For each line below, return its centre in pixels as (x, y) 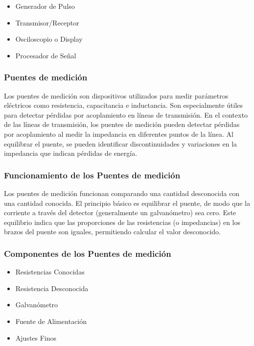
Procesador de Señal (46, 55)
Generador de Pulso (45, 6)
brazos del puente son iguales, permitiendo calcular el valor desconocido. (113, 232)
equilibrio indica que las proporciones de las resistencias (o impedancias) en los (122, 222)
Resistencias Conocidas (50, 272)
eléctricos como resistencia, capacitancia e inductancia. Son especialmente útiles (124, 105)
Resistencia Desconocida (52, 288)
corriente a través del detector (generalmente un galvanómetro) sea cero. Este (120, 212)
